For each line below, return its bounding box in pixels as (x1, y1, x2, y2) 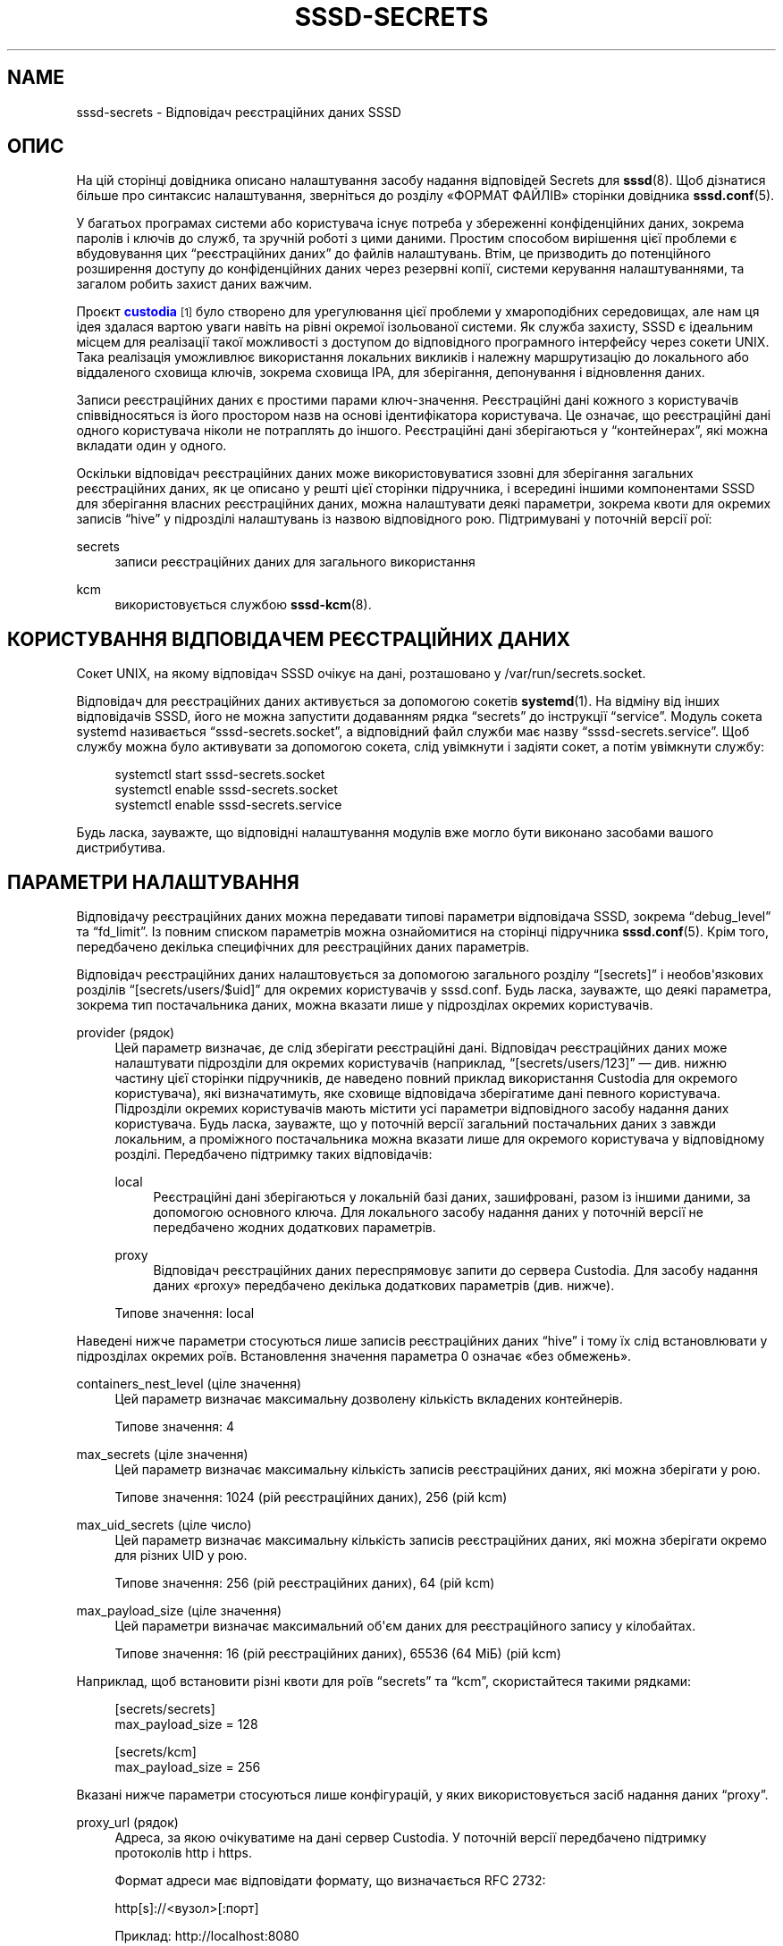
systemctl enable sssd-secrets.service (114, 797, 342, 813)
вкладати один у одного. (76, 438, 227, 454)
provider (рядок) (76, 1025, 175, 1041)
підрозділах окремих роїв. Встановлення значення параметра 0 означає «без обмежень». (76, 1348, 632, 1364)
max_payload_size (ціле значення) (76, 1603, 282, 1619)
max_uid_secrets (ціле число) (76, 1517, 252, 1533)
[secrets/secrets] (114, 1701, 215, 1717)
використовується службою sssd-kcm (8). (114, 597, 372, 613)
